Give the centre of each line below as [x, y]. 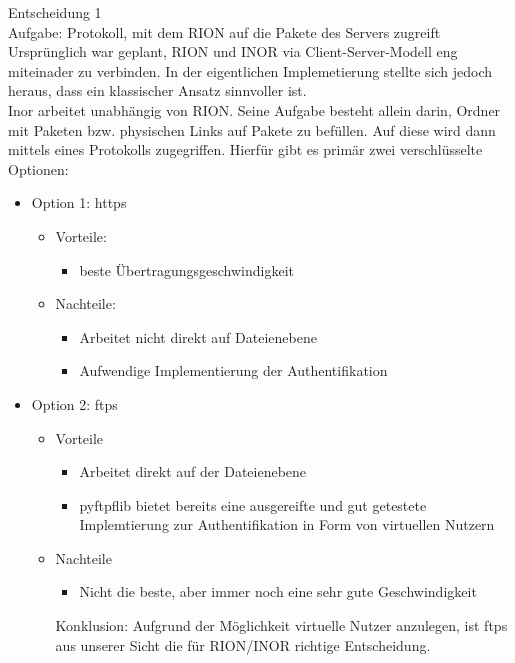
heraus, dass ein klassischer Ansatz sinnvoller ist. [157, 90]
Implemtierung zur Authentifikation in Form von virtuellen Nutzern [287, 524]
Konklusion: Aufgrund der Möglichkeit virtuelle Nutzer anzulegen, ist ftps [281, 625]
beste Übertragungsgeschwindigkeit [186, 269]
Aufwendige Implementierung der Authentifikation [233, 370]
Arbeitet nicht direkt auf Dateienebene [198, 336]
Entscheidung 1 [55, 12]
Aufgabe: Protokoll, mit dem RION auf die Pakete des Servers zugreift [224, 31]
